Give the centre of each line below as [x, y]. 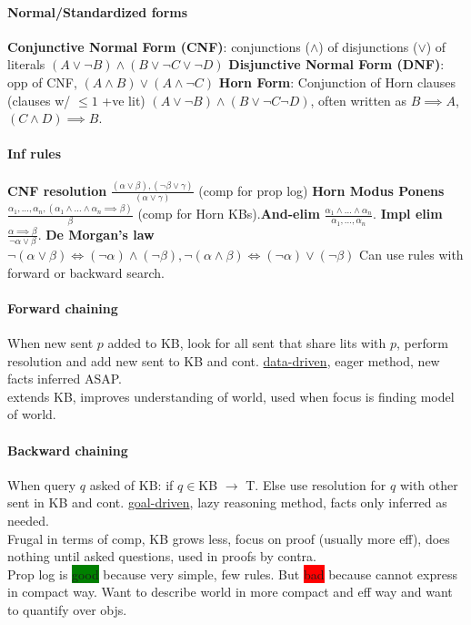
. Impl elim [408, 214]
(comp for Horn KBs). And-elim [229, 214]
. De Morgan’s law [96, 234]
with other [429, 484]
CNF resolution [57, 190]
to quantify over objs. [67, 610]
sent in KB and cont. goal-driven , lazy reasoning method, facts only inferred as [227, 502]
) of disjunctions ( [368, 46]
